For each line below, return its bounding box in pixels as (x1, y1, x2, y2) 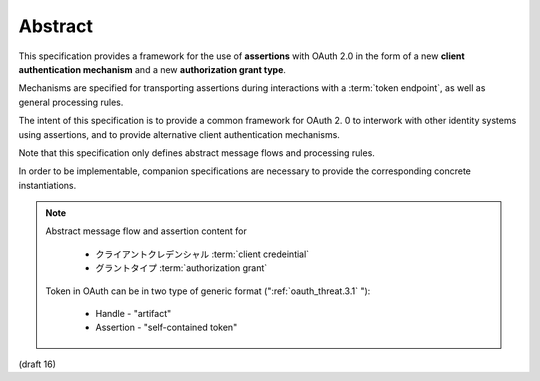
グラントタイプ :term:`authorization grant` (95, 262, 268, 274)
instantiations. (18, 179, 77, 191)
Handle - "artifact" (95, 308, 172, 320)
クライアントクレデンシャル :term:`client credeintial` (95, 248, 310, 260)
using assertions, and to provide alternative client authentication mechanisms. (18, 128, 340, 140)
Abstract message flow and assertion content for (45, 225, 247, 237)
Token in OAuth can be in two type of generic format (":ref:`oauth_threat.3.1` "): (45, 285, 371, 297)
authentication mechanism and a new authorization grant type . (18, 63, 287, 75)
